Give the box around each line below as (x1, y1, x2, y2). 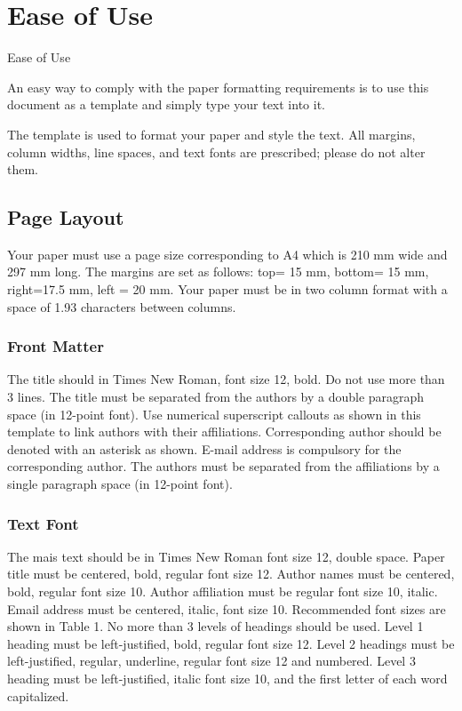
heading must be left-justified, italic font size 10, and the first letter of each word (7, 669, 448, 688)
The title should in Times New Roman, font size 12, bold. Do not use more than (7, 370, 445, 388)
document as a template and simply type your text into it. (7, 95, 325, 114)
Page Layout (7, 204, 124, 231)
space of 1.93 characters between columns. (7, 297, 236, 316)
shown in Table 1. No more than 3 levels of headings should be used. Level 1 (7, 617, 424, 635)
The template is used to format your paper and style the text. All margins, (7, 124, 416, 143)
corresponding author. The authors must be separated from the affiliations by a (7, 457, 440, 475)
